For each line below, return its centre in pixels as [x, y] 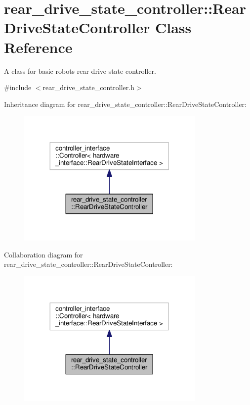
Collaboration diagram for [43, 254]
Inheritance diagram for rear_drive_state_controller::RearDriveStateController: [125, 104]
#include [18, 87]
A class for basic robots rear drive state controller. [80, 71]
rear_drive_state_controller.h [88, 87]
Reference [38, 47]
